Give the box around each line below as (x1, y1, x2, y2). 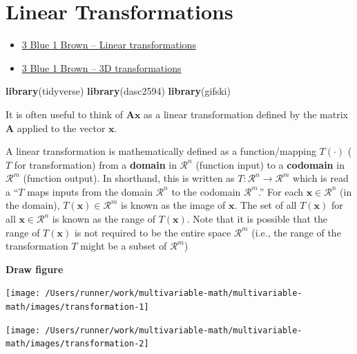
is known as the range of (52, 212, 155, 226)
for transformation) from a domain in (14, 157, 177, 171)
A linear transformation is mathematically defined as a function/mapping (6, 144, 316, 158)
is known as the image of (120, 198, 226, 212)
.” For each (258, 184, 304, 198)
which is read (293, 171, 349, 185)
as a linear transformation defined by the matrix (144, 106, 349, 121)
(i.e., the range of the (251, 225, 341, 239)
